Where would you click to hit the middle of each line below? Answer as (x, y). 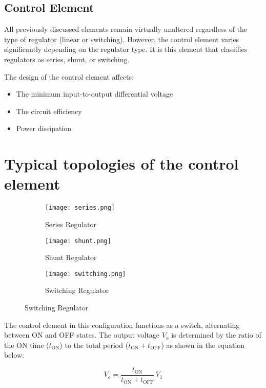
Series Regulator (71, 224)
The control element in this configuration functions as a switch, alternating (122, 325)
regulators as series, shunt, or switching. (67, 59)
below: (14, 355)
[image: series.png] (80, 208)
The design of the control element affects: (69, 76)
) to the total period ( (94, 345)
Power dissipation (44, 128)
